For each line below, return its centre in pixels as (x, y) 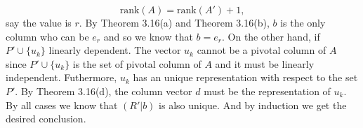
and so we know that (148, 36)
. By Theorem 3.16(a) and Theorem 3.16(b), (174, 22)
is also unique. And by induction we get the (253, 105)
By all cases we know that (62, 105)
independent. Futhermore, (61, 77)
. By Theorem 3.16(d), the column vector (104, 91)
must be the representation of (267, 91)
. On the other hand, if (271, 36)
